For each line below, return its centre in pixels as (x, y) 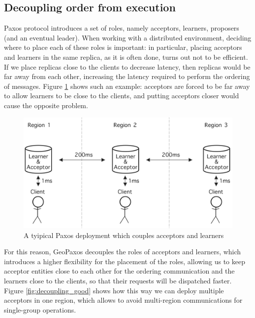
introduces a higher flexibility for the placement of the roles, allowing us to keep (125, 261)
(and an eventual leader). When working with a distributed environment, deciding (128, 37)
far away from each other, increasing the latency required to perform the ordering (127, 76)
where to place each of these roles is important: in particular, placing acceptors (123, 47)
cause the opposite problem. (46, 105)
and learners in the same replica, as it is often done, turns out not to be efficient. (126, 57)
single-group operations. (40, 309)
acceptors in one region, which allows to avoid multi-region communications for (123, 300)
